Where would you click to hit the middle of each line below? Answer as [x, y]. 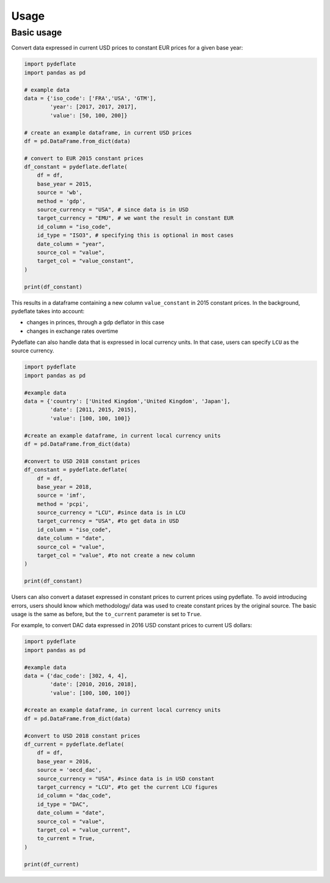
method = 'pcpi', [63, 504]
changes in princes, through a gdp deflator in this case [96, 322]
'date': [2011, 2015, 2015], [94, 410]
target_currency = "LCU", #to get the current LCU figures [127, 787]
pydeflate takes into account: [48, 311]
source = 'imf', [61, 495]
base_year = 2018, [64, 487]
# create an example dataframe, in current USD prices [108, 132]
